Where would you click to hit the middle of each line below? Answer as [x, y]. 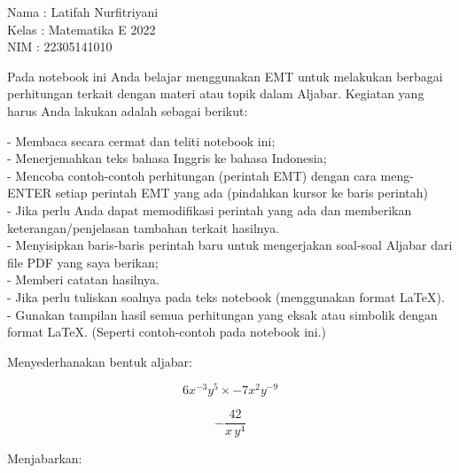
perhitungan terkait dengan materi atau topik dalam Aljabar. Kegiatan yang [216, 93]
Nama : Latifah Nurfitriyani [83, 12]
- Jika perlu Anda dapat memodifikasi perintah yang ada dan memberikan [210, 209]
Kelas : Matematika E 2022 [82, 29]
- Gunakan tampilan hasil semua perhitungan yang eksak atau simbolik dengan [222, 314]
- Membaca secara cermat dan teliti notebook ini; [141, 140]
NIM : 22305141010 [60, 47]
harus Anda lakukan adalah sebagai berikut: [128, 110]
